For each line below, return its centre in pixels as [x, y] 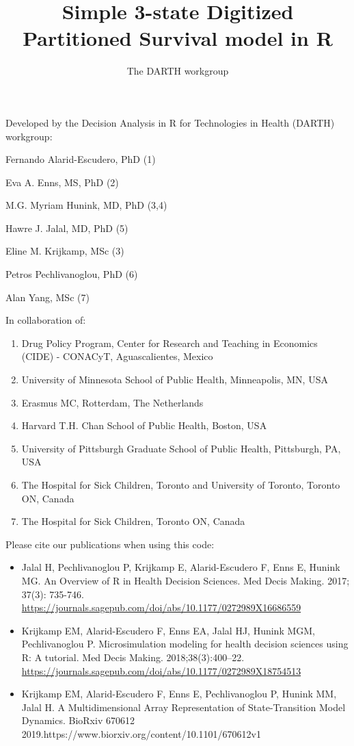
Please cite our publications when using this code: [110, 544]
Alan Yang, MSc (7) [47, 297]
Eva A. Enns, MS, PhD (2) [62, 182]
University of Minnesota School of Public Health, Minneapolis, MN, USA [175, 380]
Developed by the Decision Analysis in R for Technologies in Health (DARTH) [170, 122]
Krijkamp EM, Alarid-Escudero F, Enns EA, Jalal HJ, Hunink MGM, [168, 630]
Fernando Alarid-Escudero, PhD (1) [81, 159]
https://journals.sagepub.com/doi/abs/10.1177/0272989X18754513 [161, 670]
